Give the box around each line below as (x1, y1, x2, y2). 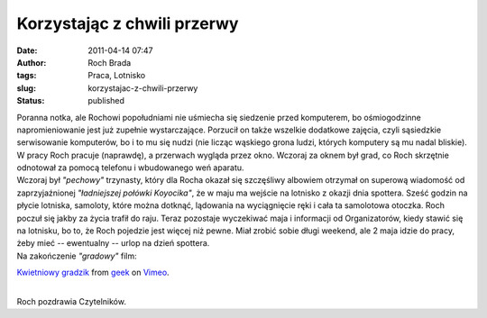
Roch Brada (87, 57, 132, 68)
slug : (16, 82, 36, 94)
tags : (16, 70, 37, 81)
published (87, 95, 125, 106)
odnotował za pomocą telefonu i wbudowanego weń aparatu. (16, 162, 244, 173)
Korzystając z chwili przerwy (16, 14, 239, 33)
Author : (16, 57, 47, 68)
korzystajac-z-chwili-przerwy (87, 82, 198, 94)
